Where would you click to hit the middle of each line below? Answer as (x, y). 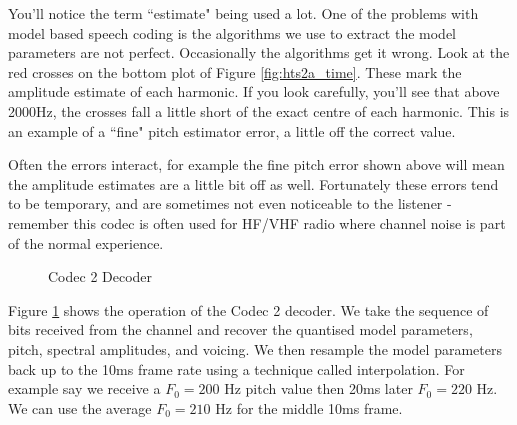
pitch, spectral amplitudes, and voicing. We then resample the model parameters (255, 348)
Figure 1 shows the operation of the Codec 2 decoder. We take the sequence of (248, 309)
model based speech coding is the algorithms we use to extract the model (232, 32)
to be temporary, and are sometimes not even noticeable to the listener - (230, 203)
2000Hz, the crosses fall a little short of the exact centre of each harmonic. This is (259, 110)
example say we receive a (84, 388)
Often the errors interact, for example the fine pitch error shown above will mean (256, 164)
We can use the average (80, 407)
